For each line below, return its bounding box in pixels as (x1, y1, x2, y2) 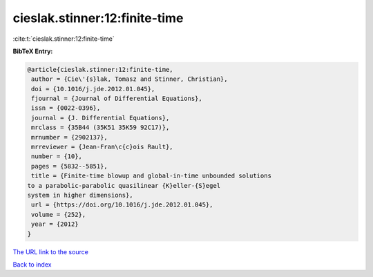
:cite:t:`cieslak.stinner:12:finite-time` (12, 35, 115, 43)
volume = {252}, (31, 211, 86, 218)
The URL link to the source (12, 247, 89, 256)
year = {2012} (31, 220, 79, 228)
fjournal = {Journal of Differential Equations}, (31, 95, 203, 103)
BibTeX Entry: (12, 47, 53, 55)
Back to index (12, 260, 52, 269)
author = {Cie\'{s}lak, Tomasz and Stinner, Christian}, (31, 75, 228, 83)
